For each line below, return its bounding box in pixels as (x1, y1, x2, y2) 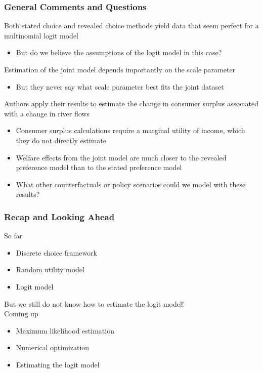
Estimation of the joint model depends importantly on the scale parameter (4, 64, 236, 74)
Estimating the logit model (16, 359, 100, 369)
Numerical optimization (16, 342, 90, 353)
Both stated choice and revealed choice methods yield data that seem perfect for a (4, 20, 259, 31)
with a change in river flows (4, 108, 90, 118)
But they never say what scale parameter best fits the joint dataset (16, 81, 224, 92)
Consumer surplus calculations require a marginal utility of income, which (16, 125, 245, 136)
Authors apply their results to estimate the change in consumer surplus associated (4, 98, 258, 109)
